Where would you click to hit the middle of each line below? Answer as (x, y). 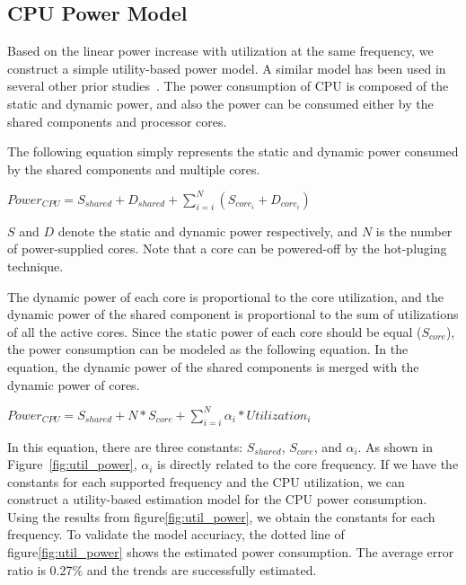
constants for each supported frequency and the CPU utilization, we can (206, 481)
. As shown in (395, 446)
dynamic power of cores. (74, 384)
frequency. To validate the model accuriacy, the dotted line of (176, 534)
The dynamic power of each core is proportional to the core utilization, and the (225, 296)
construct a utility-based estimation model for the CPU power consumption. (217, 499)
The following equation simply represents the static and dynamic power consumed (233, 151)
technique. (35, 266)
